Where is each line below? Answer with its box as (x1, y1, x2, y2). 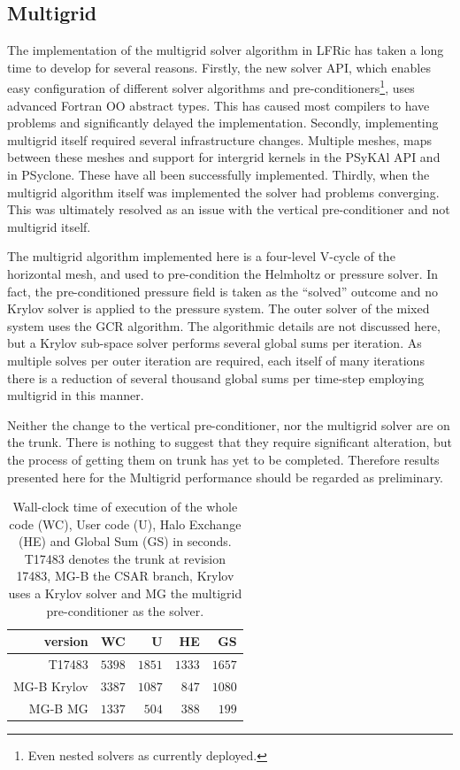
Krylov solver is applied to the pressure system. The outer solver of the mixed (7, 299, 430, 318)
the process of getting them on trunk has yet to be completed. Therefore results (7, 450, 440, 468)
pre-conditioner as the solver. (46, 601, 204, 620)
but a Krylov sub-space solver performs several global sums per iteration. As (7, 334, 422, 352)
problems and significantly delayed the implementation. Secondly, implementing (7, 113, 439, 132)
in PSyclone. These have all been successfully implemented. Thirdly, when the (7, 166, 430, 184)
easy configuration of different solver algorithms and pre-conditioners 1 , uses (7, 76, 415, 97)
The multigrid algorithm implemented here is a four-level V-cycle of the (7, 247, 395, 266)
